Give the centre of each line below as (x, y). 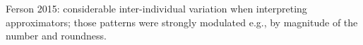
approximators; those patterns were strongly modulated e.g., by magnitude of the (182, 22)
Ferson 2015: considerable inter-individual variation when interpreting (156, 8)
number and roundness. (56, 36)
